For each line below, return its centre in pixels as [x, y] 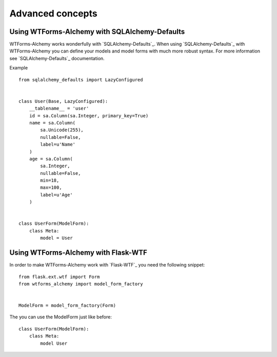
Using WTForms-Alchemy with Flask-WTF [78, 253]
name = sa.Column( [52, 123]
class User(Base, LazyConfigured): [63, 101]
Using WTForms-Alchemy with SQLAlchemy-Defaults [97, 32]
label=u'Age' [56, 195]
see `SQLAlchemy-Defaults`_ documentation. [57, 58]
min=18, [50, 181]
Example [19, 68]
